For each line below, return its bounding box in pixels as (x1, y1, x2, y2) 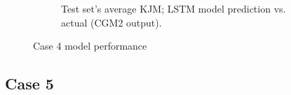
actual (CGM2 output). (61, 15, 162, 29)
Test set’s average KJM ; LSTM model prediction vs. (61, 1, 286, 15)
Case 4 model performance (33, 38, 147, 53)
